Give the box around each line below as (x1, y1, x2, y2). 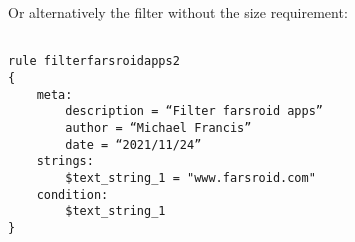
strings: (36, 154, 94, 169)
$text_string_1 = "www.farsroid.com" (65, 170, 316, 185)
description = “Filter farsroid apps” (65, 104, 323, 119)
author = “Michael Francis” (65, 120, 252, 135)
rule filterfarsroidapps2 (8, 54, 180, 69)
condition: (36, 187, 109, 202)
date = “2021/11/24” (65, 137, 202, 152)
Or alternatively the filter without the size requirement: (8, 2, 348, 22)
